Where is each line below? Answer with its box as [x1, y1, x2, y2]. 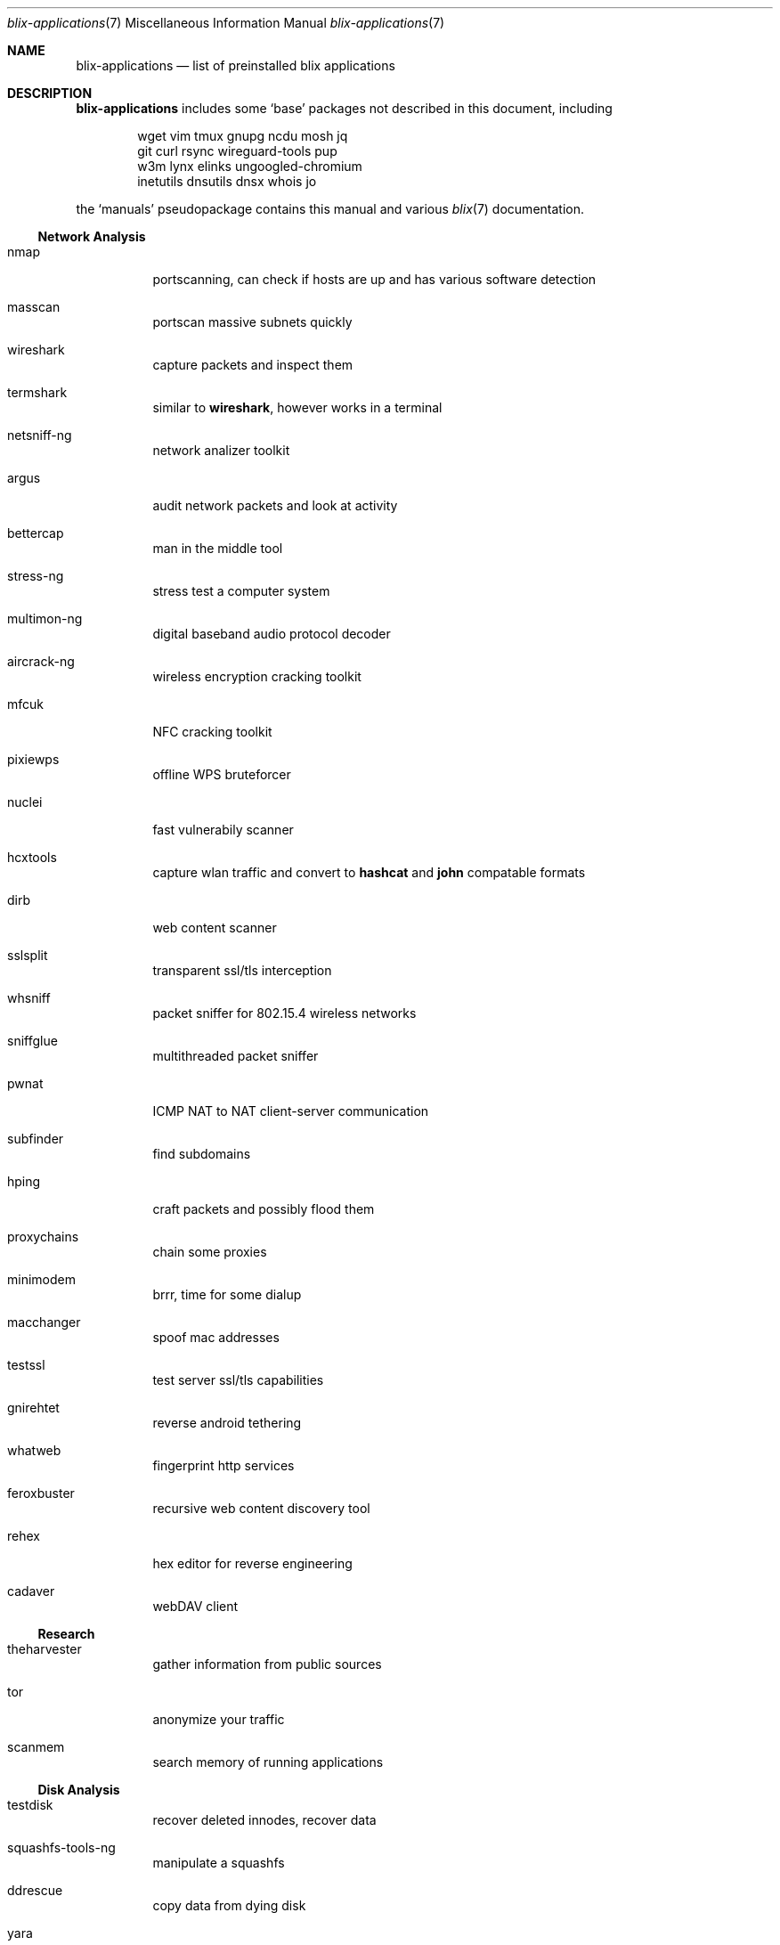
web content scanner [152, 920, 277, 935]
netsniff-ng [7, 427, 72, 443]
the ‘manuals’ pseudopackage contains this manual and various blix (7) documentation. [76, 201, 584, 216]
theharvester [7, 1641, 82, 1656]
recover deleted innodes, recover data [152, 1812, 377, 1827]
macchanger [7, 1314, 81, 1330]
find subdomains [152, 1146, 251, 1161]
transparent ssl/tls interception [152, 963, 332, 978]
